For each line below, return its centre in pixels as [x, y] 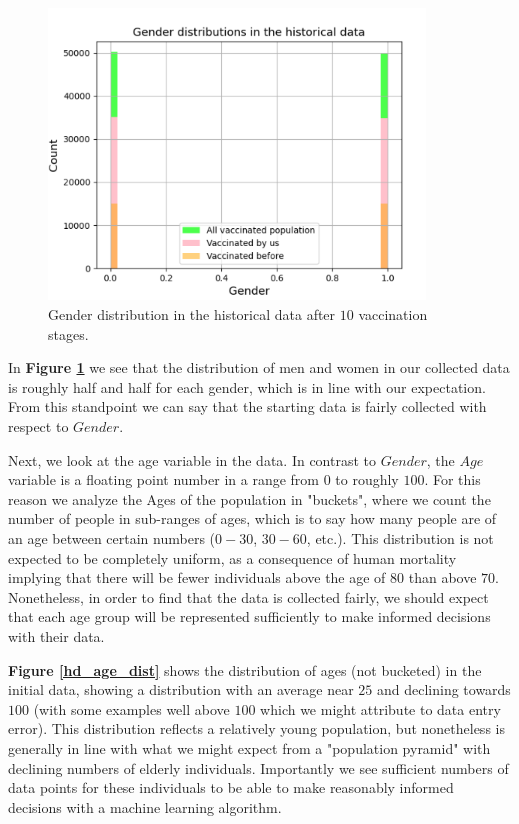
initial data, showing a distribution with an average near [181, 689]
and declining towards [443, 689]
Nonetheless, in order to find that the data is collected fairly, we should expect [248, 596]
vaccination [393, 314]
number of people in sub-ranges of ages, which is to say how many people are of [252, 518]
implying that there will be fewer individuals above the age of [197, 577]
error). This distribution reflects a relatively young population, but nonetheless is [256, 728]
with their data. [56, 635]
